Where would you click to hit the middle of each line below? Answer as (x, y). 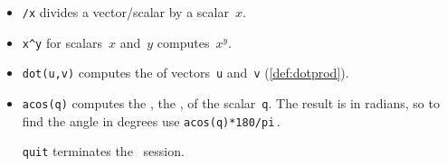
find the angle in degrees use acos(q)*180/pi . (151, 120)
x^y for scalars (62, 42)
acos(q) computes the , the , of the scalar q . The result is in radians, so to (231, 102)
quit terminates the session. (103, 151)
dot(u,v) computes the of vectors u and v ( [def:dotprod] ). (185, 73)
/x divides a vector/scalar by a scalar (125, 12)
